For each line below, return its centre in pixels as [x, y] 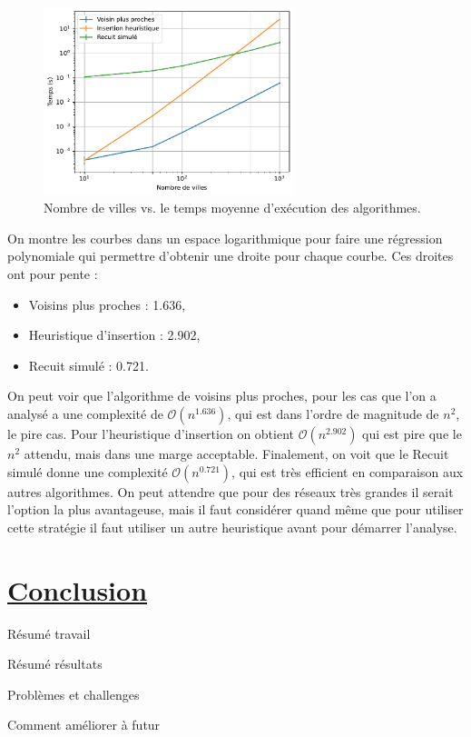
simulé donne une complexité [88, 471]
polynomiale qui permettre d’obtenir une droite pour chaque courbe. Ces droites [231, 256]
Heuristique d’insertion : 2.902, [114, 335]
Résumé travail [49, 633]
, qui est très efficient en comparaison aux [348, 471]
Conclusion [78, 589]
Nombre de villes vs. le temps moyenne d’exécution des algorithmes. [232, 208]
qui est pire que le [412, 434]
